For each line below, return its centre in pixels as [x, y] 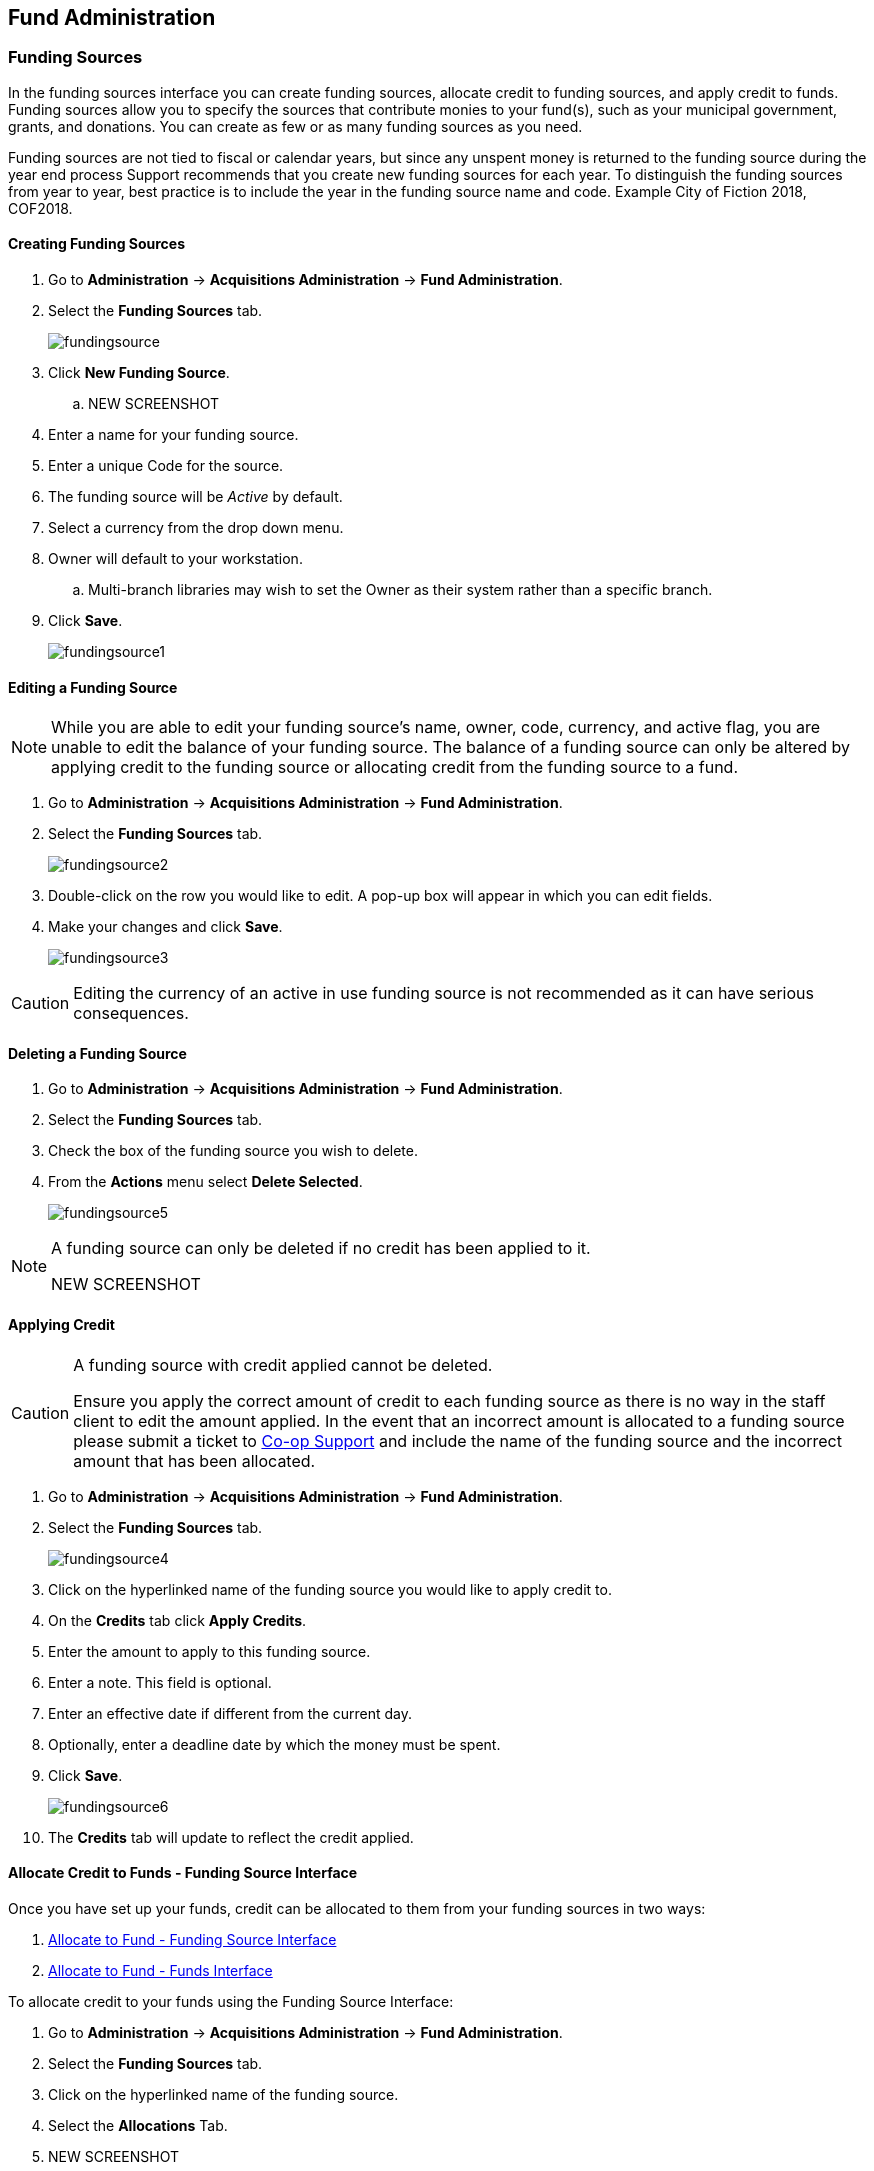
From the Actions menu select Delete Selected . [205, 1182]
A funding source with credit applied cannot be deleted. [283, 1364]
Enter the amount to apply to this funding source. [209, 1651]
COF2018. [40, 208]
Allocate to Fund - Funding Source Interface [192, 1939]
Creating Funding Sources [97, 244]
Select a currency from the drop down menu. [196, 528]
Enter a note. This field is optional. [160, 1682]
